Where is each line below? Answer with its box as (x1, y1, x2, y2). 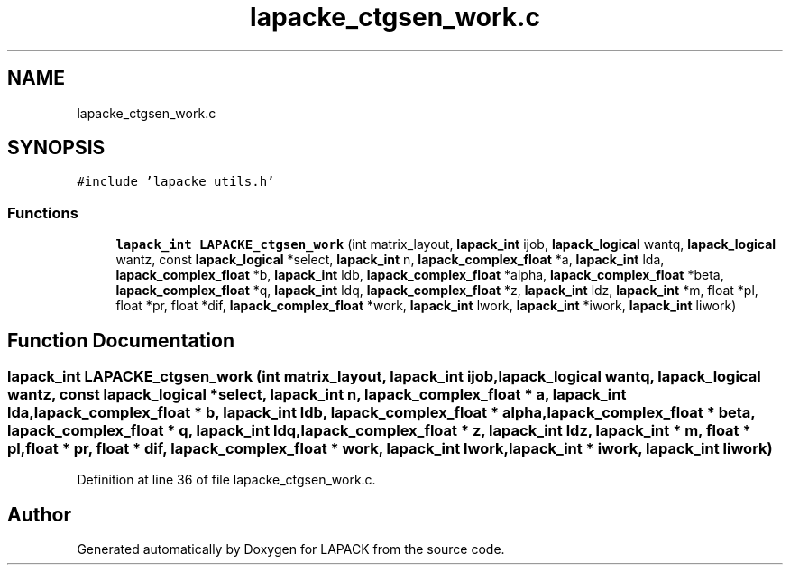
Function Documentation (7, 328, 234, 352)
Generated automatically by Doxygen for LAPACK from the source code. (77, 541, 505, 558)
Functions (7, 203, 78, 222)
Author (7, 503, 71, 526)
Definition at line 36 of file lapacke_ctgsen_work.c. (77, 472, 376, 488)
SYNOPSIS (7, 136, 106, 160)
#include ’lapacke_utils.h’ (77, 174, 275, 189)
